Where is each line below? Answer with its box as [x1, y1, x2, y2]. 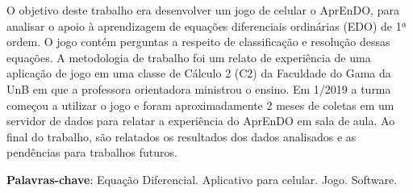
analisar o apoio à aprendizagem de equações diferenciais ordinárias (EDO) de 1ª [6, 17, 407, 34]
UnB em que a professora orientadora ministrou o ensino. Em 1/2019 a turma [6, 80, 391, 97]
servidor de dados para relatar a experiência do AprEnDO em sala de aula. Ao [6, 112, 395, 129]
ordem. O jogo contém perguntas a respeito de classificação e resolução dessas [6, 33, 390, 50]
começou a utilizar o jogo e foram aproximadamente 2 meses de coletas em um [6, 96, 394, 113]
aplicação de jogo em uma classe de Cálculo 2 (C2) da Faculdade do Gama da [6, 65, 391, 82]
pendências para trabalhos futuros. [6, 144, 177, 161]
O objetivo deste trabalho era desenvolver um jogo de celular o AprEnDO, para [6, 2, 399, 18]
